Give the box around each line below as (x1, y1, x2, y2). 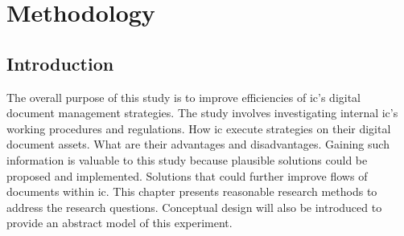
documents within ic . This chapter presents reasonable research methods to (6, 183, 377, 200)
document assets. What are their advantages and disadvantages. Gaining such (6, 136, 390, 153)
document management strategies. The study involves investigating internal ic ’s (6, 104, 398, 121)
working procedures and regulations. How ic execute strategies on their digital (6, 120, 391, 136)
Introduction (6, 51, 114, 75)
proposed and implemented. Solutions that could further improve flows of (6, 167, 368, 184)
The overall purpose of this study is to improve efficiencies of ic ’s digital (6, 88, 361, 105)
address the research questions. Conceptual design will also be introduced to (6, 198, 382, 215)
